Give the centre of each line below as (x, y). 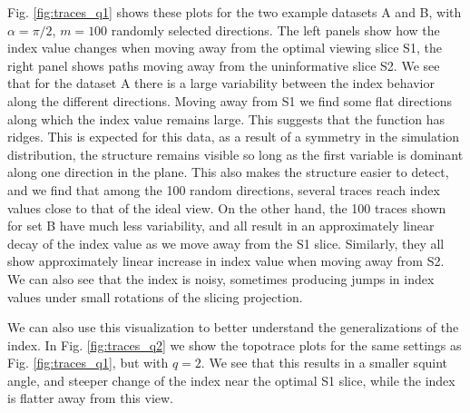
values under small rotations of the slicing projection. (155, 296)
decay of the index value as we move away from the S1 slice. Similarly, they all (226, 243)
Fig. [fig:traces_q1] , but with (88, 363)
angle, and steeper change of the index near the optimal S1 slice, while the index (231, 380)
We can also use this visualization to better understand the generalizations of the (233, 327)
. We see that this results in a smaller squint (324, 363)
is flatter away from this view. (90, 398)
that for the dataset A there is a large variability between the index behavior (221, 83)
